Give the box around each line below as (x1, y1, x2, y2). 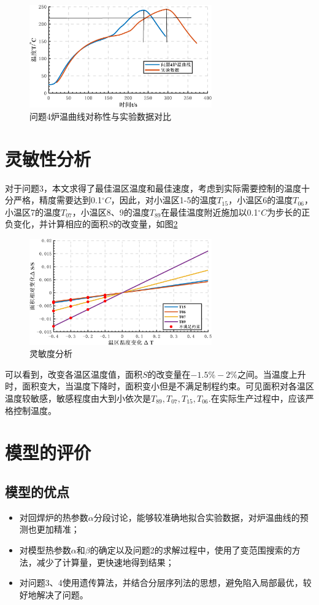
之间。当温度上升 (237, 367, 306, 380)
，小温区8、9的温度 (72, 205, 150, 218)
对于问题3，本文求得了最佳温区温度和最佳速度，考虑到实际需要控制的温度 (5, 181, 301, 194)
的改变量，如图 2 (113, 217, 178, 230)
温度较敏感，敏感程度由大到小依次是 (5, 392, 151, 405)
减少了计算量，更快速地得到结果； (36, 555, 174, 568)
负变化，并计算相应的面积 (5, 217, 108, 230)
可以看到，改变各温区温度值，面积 (5, 367, 142, 380)
